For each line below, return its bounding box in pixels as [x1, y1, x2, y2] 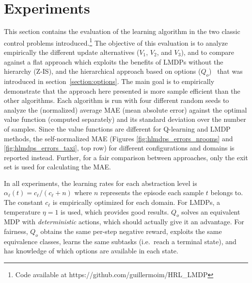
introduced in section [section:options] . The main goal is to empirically [4, 76, 215, 86]
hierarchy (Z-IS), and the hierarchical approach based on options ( [4, 66, 201, 76]
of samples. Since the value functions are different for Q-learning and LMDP [4, 123, 231, 133]
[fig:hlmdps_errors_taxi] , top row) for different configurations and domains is [4, 143, 235, 153]
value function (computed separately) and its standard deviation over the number [4, 114, 246, 124]
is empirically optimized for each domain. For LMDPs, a [52, 197, 220, 207]
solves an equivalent [181, 206, 240, 216]
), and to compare [181, 47, 235, 57]
